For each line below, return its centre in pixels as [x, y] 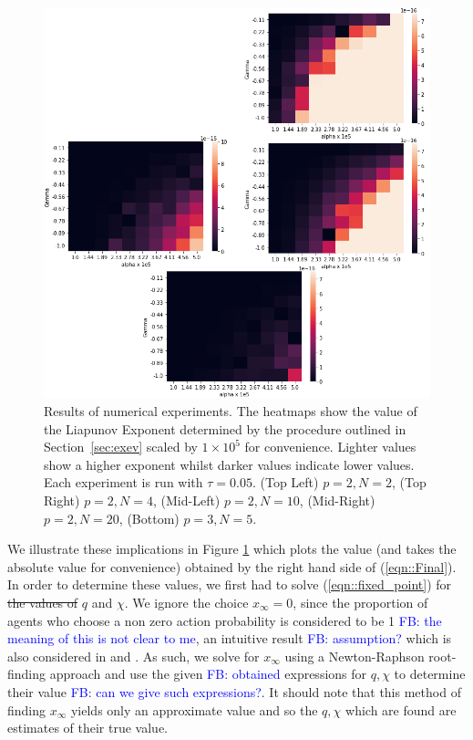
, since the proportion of [360, 602]
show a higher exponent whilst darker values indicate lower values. [229, 464]
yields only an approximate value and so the [194, 709]
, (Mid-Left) [187, 500]
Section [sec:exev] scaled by [121, 447]
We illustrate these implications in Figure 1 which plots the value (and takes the [232, 549]
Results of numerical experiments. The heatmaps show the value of [231, 411]
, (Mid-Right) [337, 500]
